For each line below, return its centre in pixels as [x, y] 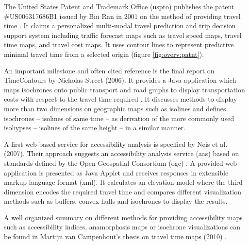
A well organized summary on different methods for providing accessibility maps [123, 217]
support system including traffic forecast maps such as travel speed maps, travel [123, 35]
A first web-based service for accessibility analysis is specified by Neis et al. [116, 144]
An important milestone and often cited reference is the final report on [109, 70]
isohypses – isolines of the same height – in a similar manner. [95, 128]
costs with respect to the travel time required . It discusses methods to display [121, 99]
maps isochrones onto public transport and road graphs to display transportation [124, 89]
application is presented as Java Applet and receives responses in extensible [116, 172]
